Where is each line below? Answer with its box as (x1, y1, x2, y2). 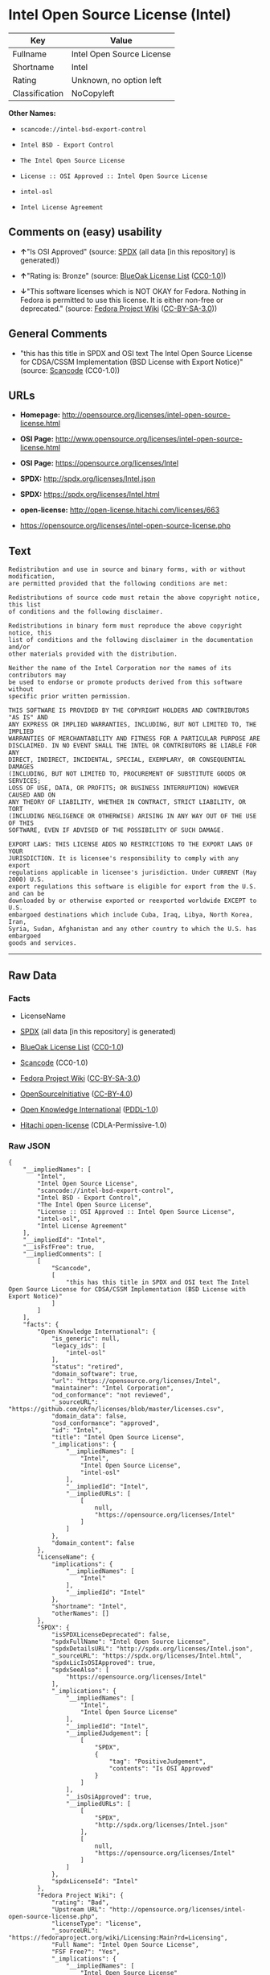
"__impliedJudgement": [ (65, 1729, 149, 1737)
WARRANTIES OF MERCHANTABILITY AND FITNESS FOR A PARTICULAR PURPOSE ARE (8, 735, 261, 743)
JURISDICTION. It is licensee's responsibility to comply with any (8, 855, 239, 863)
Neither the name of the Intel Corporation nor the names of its (8, 665, 231, 673)
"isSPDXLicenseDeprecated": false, (51, 1631, 171, 1639)
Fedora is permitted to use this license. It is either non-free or (19, 295, 223, 304)
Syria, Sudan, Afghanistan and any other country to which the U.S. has (8, 925, 257, 934)
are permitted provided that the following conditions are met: (8, 580, 228, 588)
